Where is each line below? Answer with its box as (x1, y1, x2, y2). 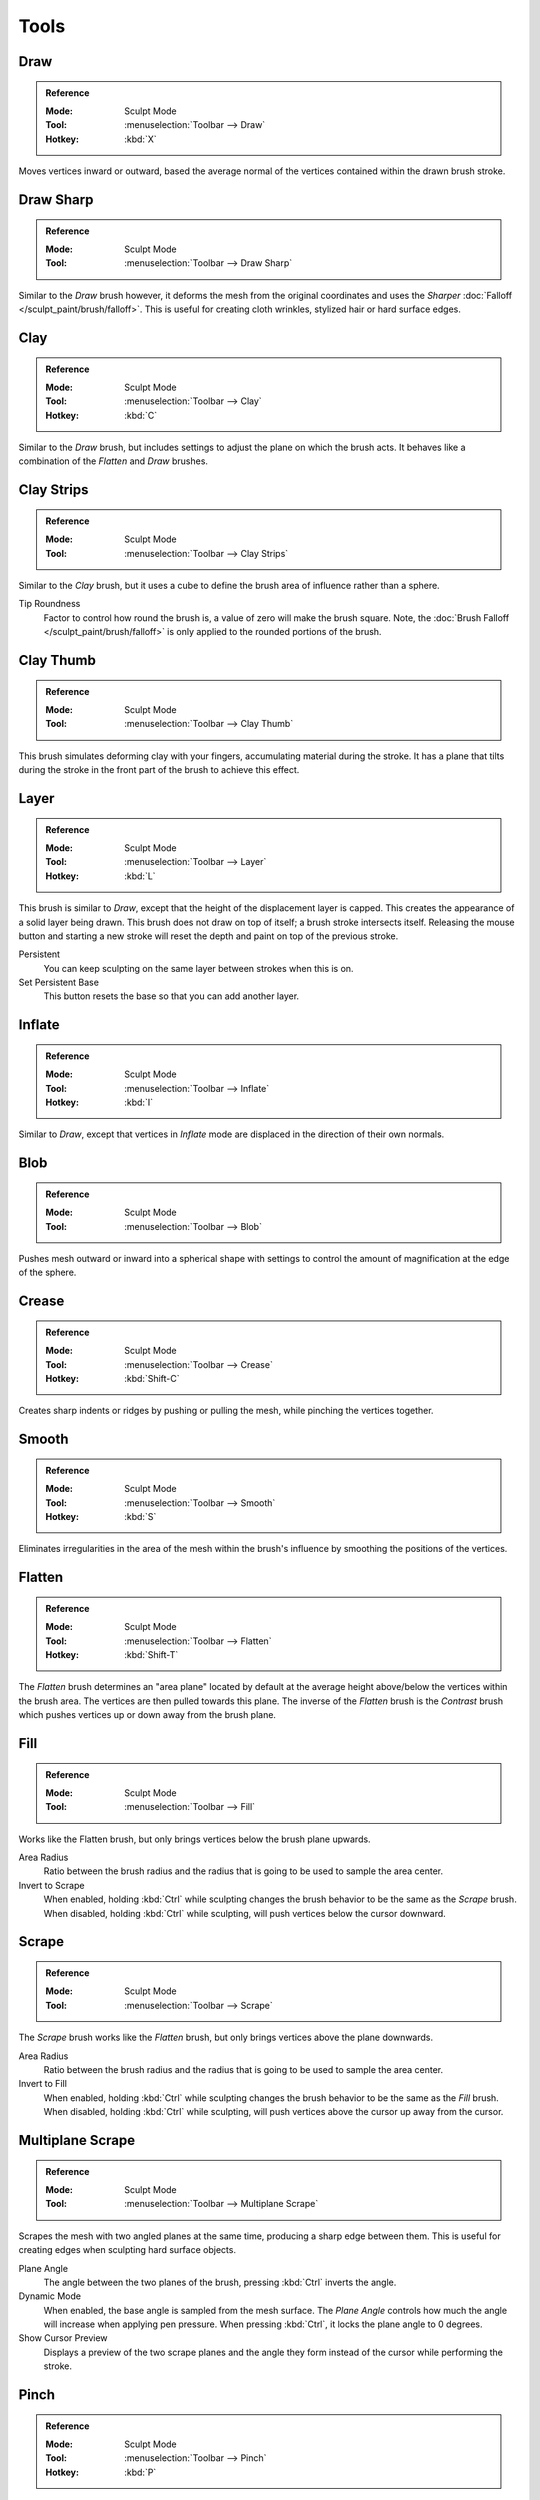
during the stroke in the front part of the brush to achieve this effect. (18, 764, 300, 776)
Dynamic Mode (18, 2290, 82, 2302)
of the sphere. (18, 1266, 77, 1279)
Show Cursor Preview (18, 2332, 109, 2344)
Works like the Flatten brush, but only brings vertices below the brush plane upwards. (18, 1833, 371, 1845)
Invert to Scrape (18, 1879, 85, 1891)
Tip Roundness (18, 598, 81, 610)
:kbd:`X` (124, 133, 157, 145)
